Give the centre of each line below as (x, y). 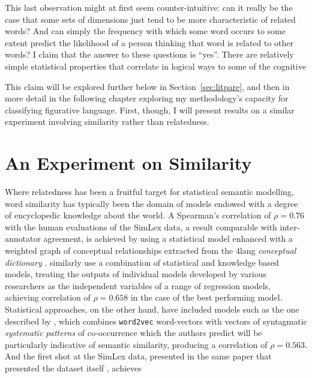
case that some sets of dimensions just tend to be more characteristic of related (150, 19)
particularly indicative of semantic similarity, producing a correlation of (136, 344)
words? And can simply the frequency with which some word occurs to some (145, 31)
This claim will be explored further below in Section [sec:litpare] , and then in (147, 86)
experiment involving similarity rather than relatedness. (107, 121)
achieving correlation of (48, 297)
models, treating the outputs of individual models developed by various (136, 274)
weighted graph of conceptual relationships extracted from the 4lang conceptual (151, 250)
